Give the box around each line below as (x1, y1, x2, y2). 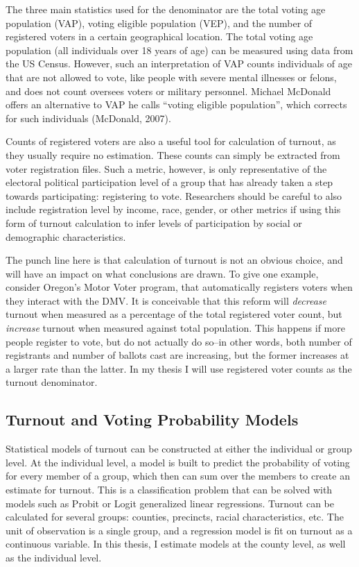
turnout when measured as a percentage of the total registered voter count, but (6, 307, 342, 321)
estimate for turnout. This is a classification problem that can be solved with (6, 482, 333, 497)
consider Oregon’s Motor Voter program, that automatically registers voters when (6, 280, 353, 294)
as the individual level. (6, 550, 102, 564)
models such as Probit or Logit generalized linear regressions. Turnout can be (6, 496, 335, 510)
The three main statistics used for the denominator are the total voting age (6, 2, 326, 16)
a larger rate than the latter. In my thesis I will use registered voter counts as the (6, 361, 352, 375)
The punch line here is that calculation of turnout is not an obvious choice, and (6, 253, 343, 267)
